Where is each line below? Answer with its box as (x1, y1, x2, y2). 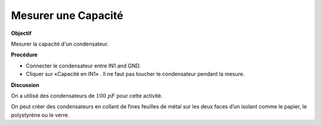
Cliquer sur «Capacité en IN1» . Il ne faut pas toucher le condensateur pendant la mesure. (26, 70, 245, 78)
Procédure (11, 51, 38, 59)
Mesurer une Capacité (11, 9, 124, 22)
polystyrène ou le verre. (11, 111, 70, 118)
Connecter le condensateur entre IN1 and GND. (26, 62, 141, 69)
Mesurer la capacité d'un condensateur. (11, 40, 109, 47)
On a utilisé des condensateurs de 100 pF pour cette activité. (11, 92, 163, 99)
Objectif (11, 30, 32, 37)
